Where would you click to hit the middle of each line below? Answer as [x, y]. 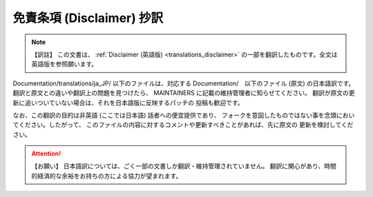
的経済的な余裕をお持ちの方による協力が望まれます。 [107, 176]
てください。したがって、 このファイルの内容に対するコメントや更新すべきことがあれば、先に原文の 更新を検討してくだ [183, 125]
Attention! [46, 154]
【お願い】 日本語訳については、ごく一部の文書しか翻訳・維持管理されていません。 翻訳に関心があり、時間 [184, 166]
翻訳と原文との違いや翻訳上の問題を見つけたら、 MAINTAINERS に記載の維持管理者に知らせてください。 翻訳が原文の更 [184, 93]
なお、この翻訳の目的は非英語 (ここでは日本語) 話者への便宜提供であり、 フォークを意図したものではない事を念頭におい [184, 115]
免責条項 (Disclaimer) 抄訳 [88, 18]
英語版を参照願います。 [65, 64]
